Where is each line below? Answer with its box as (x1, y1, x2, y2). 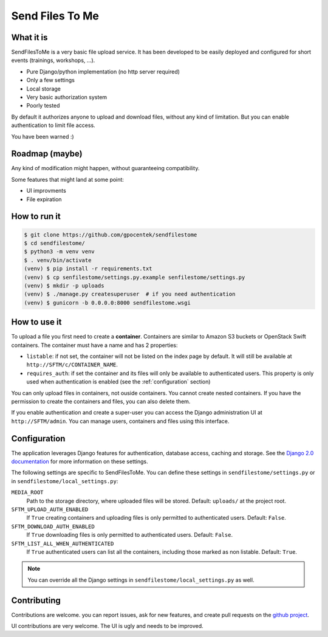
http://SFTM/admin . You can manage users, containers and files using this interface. (11, 417, 230, 425)
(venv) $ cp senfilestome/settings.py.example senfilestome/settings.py (24, 274, 245, 281)
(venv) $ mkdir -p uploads (24, 283, 104, 289)
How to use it (11, 317, 62, 328)
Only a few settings (26, 77, 75, 84)
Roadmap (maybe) (11, 149, 83, 159)
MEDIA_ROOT (11, 489, 44, 496)
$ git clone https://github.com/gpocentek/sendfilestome (24, 231, 197, 238)
